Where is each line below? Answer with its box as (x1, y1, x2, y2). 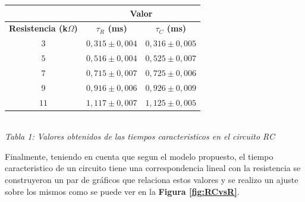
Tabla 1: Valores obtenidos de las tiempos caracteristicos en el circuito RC (5, 130, 275, 143)
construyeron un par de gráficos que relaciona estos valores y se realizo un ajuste (5, 173, 298, 186)
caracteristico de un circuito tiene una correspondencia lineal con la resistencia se (5, 162, 301, 174)
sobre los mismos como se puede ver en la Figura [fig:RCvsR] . (5, 185, 240, 197)
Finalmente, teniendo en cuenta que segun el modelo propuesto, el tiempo (5, 150, 273, 162)
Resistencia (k (9, 22, 68, 34)
